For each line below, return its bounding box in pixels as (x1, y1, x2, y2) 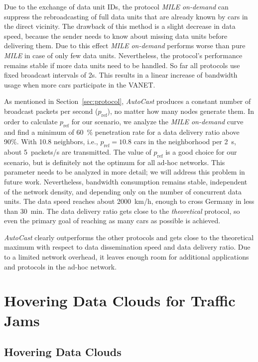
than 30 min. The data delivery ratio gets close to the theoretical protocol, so (4, 205, 240, 216)
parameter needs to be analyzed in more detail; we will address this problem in (4, 167, 245, 177)
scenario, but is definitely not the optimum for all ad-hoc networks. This (4, 157, 225, 167)
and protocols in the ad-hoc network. (4, 261, 117, 271)
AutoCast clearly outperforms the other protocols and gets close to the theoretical (4, 232, 254, 242)
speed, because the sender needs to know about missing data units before (4, 30, 228, 41)
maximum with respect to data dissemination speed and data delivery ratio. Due (4, 242, 251, 252)
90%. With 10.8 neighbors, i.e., (4, 136, 98, 147)
